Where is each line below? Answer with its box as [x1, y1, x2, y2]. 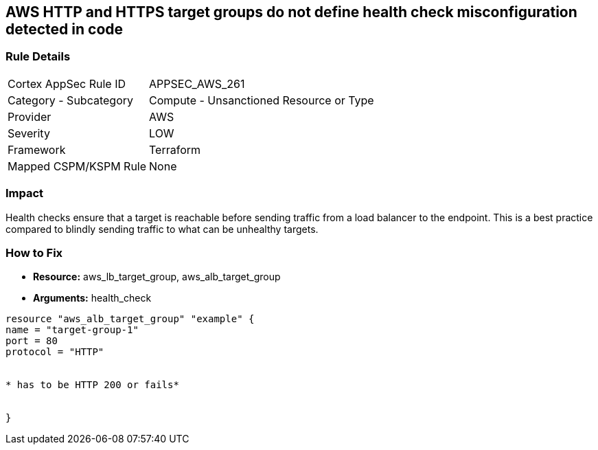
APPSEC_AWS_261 [149, 76, 245, 91]
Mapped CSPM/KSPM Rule [8, 159, 147, 173]
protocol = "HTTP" [5, 346, 104, 358]
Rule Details [5, 49, 71, 64]
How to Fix [5, 245, 63, 260]
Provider [8, 109, 51, 124]
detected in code [5, 21, 124, 38]
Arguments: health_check [33, 292, 152, 304]
